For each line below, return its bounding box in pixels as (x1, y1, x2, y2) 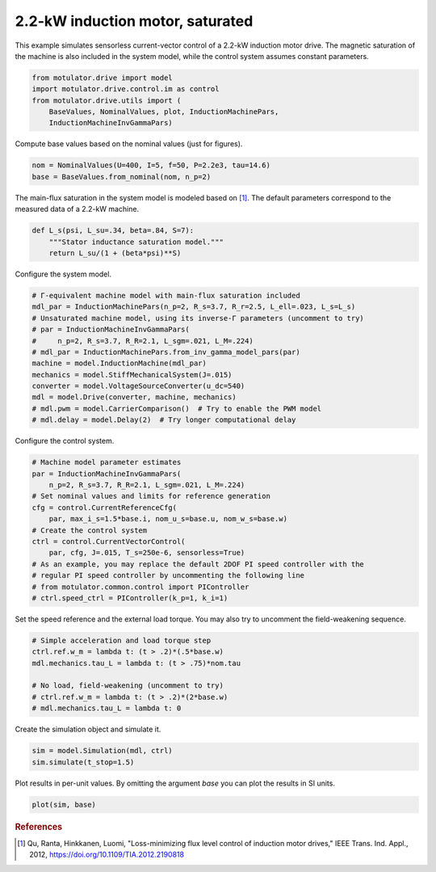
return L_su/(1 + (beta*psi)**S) (48, 248, 182, 258)
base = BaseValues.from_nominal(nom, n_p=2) (31, 172, 212, 181)
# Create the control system (31, 525, 148, 535)
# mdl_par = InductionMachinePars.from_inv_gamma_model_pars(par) (31, 348, 300, 356)
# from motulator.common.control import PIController (31, 582, 249, 592)
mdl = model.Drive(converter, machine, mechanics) (31, 393, 237, 402)
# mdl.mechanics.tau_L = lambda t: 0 (31, 704, 182, 713)
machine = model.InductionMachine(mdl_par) (31, 359, 208, 368)
